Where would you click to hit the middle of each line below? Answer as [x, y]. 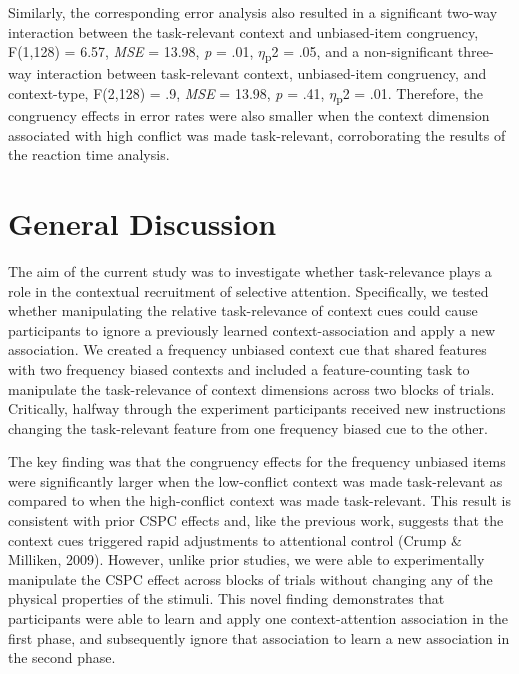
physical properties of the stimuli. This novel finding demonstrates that [226, 598]
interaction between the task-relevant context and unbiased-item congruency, [243, 31]
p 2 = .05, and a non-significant [359, 52]
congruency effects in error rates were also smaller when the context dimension [249, 115]
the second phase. [62, 657]
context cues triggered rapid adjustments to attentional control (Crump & [235, 539]
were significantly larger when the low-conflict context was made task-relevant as [255, 480]
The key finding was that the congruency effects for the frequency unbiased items [257, 461]
